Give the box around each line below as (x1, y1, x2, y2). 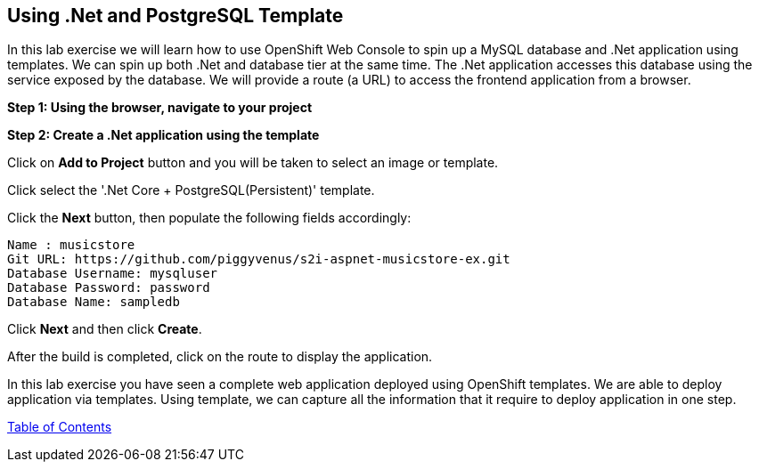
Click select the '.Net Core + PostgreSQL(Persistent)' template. (7, 182, 375, 198)
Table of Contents (7, 419, 112, 435)
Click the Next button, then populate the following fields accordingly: (7, 210, 412, 226)
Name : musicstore (7, 238, 135, 253)
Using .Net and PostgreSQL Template (7, 4, 344, 27)
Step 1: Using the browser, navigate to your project (7, 100, 313, 116)
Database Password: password (7, 280, 210, 295)
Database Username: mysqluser (7, 266, 218, 281)
